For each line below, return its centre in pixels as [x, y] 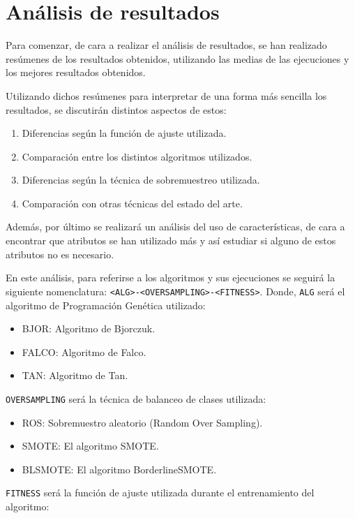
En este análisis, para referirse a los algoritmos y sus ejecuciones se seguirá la [171, 277]
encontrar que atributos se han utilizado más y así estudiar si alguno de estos [171, 240]
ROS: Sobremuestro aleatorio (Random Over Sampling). [142, 422]
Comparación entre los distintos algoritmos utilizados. [137, 156]
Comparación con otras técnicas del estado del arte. [132, 203]
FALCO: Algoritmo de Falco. [84, 351]
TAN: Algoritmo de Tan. [75, 375]
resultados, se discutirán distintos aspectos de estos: [116, 109]
